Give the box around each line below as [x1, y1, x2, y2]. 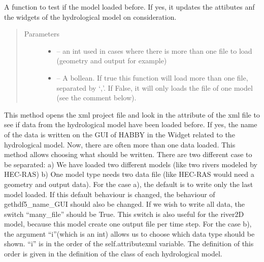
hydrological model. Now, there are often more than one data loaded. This [4, 139, 236, 149]
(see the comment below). [56, 92, 137, 103]
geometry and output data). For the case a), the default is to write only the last [4, 178, 253, 189]
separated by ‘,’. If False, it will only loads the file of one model [56, 82, 253, 93]
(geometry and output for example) [56, 55, 167, 66]
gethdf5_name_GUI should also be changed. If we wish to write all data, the [4, 199, 245, 209]
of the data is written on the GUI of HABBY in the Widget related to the [4, 129, 235, 139]
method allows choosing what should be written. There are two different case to [4, 149, 252, 160]
